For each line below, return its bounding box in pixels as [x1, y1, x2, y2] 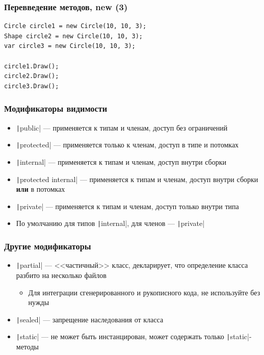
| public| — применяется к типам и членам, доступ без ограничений [16, 122, 228, 133]
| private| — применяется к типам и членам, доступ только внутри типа [16, 200, 239, 211]
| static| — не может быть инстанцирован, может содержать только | [16, 331, 230, 342]
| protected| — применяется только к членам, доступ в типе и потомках [16, 139, 239, 150]
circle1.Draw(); [4, 62, 59, 70]
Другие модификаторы [4, 240, 91, 252]
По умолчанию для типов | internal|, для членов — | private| [16, 218, 205, 229]
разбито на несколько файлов [16, 270, 107, 280]
